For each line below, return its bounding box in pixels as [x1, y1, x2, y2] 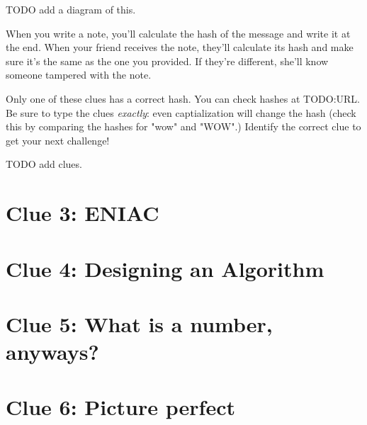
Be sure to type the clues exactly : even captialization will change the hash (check [6, 105, 356, 120]
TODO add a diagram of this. [6, 2, 136, 16]
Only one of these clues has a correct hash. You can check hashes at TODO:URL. [6, 91, 361, 106]
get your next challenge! [6, 132, 110, 147]
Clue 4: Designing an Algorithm [6, 254, 324, 283]
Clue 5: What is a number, [6, 309, 273, 338]
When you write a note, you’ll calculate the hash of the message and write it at [6, 25, 351, 40]
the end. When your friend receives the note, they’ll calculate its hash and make [6, 40, 354, 55]
